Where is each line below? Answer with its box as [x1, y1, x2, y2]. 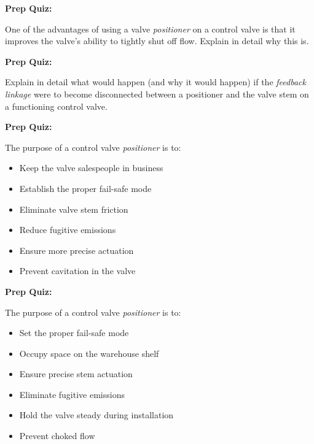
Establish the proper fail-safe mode [19, 182, 152, 194]
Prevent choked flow [19, 429, 95, 442]
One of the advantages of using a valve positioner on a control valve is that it [5, 22, 296, 35]
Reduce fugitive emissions [19, 223, 116, 236]
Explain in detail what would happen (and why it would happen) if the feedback [5, 75, 306, 88]
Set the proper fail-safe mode [19, 326, 129, 339]
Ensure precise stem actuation [19, 367, 133, 380]
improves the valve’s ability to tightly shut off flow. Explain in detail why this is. [5, 34, 309, 47]
